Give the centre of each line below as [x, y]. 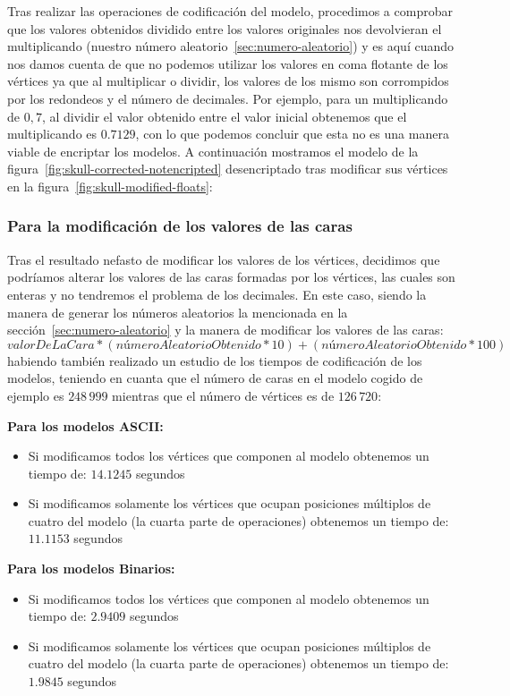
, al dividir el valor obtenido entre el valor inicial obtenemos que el [224, 116]
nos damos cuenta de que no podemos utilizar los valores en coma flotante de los [228, 63]
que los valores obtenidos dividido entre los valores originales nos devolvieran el [225, 28]
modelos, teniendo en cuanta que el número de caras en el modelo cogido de [215, 378]
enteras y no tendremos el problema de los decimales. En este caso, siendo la [217, 294]
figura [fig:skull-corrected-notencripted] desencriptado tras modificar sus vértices [228, 169]
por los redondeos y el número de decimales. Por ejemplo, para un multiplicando [228, 98]
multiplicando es [52, 134]
